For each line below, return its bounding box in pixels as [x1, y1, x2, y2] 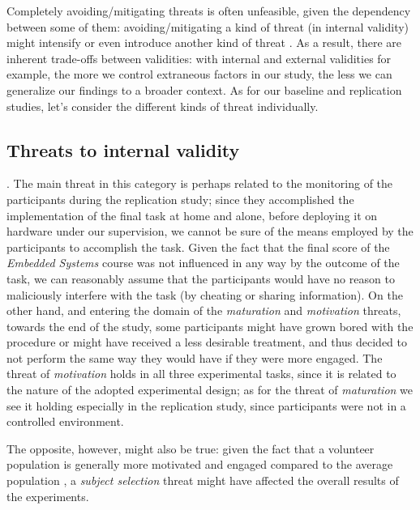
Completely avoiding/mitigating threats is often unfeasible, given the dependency [6, 2, 411, 19]
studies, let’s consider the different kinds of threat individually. [6, 97, 319, 114]
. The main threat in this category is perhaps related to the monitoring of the [6, 175, 393, 192]
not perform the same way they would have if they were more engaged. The [6, 349, 383, 366]
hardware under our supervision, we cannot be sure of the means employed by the [6, 223, 414, 240]
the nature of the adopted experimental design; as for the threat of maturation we [6, 381, 414, 398]
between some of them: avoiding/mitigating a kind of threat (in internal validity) [6, 18, 409, 35]
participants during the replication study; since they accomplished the [6, 190, 354, 207]
